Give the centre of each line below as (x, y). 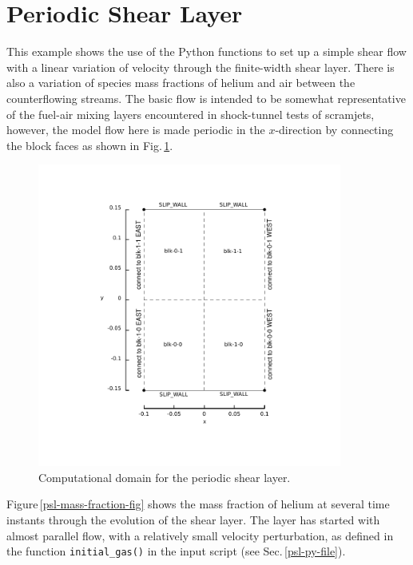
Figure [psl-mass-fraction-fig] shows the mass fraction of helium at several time (198, 504)
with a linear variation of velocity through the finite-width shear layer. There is (201, 67)
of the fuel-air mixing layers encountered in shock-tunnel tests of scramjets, (191, 114)
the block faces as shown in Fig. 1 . (90, 145)
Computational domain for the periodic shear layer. (165, 477)
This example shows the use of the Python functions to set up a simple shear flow (206, 51)
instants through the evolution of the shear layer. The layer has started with (193, 520)
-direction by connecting (334, 130)
